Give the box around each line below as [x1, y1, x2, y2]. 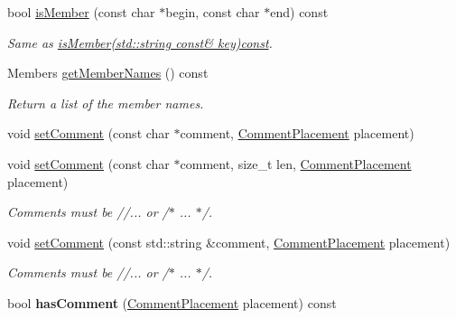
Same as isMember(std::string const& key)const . [7, 33, 273, 52]
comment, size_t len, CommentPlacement [180, 154, 412, 173]
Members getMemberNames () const [7, 63, 209, 82]
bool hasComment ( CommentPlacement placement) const [7, 293, 337, 312]
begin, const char [165, 3, 260, 21]
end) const [270, 3, 329, 21]
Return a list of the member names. [7, 93, 204, 112]
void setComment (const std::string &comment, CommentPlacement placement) [7, 232, 451, 251]
